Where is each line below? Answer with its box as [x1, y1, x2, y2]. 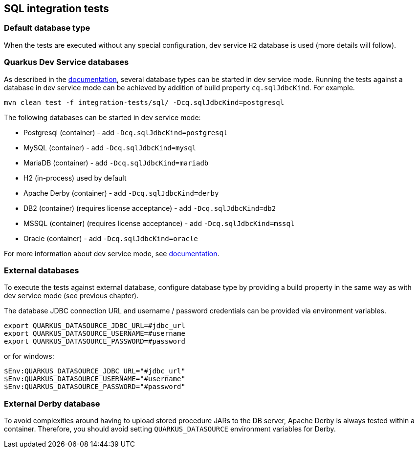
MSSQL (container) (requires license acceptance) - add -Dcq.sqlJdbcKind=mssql [23, 219, 295, 227]
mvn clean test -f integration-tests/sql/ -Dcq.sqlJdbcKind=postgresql [4, 98, 285, 106]
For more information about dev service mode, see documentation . [4, 249, 220, 258]
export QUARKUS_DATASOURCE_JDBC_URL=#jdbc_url [4, 322, 185, 330]
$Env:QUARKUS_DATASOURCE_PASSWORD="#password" [4, 383, 185, 391]
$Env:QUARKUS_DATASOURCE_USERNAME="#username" [4, 375, 185, 383]
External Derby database [4, 398, 100, 409]
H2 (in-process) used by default [23, 173, 127, 182]
